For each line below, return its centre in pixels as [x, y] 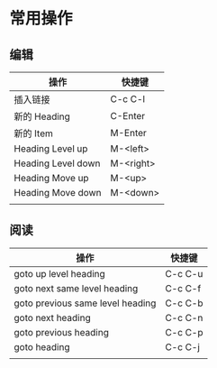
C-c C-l [128, 99]
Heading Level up [51, 148]
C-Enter [128, 116]
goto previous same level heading [85, 303]
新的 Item [34, 133]
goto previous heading [62, 332]
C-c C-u [184, 273]
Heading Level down [57, 163]
